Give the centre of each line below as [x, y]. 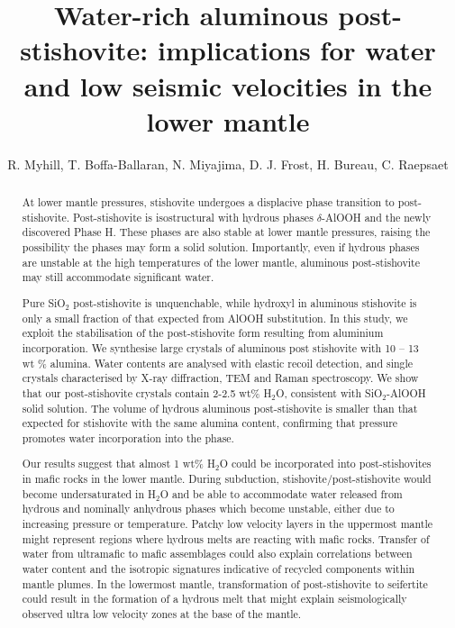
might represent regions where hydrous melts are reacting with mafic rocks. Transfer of [226, 538]
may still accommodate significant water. [118, 277]
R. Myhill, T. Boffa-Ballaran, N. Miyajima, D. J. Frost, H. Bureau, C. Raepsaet [228, 164]
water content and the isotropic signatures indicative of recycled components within [218, 568]
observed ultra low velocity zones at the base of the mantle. [162, 613]
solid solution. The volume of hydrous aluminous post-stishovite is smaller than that [220, 408]
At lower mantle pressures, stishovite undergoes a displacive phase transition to [208, 202]
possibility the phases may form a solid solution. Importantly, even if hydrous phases [221, 247]
